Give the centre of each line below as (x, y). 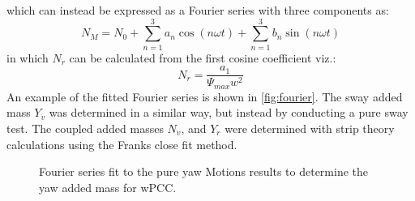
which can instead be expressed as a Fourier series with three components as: (198, 10)
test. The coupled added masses (85, 128)
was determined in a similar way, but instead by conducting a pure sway (229, 112)
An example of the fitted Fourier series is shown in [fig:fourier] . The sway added (205, 96)
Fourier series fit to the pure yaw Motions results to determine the (204, 171)
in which (28, 57)
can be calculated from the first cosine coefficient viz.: (203, 57)
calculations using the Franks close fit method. (122, 144)
